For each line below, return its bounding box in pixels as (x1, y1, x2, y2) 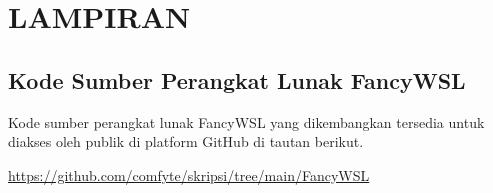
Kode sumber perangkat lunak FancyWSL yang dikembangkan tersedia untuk (8, 111, 485, 132)
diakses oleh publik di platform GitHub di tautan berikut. (8, 131, 364, 152)
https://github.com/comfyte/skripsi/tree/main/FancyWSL (8, 164, 370, 185)
